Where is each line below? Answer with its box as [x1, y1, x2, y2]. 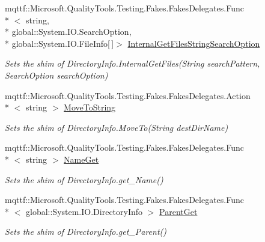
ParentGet [159, 205, 198, 217]
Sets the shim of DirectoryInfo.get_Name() [5, 173, 163, 186]
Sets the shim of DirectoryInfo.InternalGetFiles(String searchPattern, [5, 57, 260, 70]
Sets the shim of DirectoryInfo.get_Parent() [5, 225, 166, 238]
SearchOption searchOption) [5, 68, 108, 81]
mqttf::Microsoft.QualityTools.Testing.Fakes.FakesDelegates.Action [5, 89, 251, 101]
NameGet [64, 153, 99, 165]
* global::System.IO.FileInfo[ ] [5, 37, 114, 49]
